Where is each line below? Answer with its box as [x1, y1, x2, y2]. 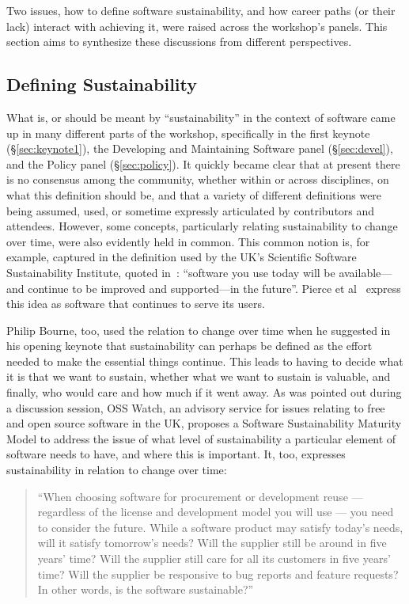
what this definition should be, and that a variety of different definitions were [6, 186, 382, 203]
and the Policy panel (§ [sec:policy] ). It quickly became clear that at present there [6, 155, 400, 172]
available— [339, 264, 392, 280]
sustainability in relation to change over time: [6, 462, 227, 478]
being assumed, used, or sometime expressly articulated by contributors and [6, 202, 375, 218]
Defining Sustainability [6, 72, 197, 97]
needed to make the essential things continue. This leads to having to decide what [6, 352, 403, 369]
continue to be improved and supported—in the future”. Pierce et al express [28, 279, 401, 296]
